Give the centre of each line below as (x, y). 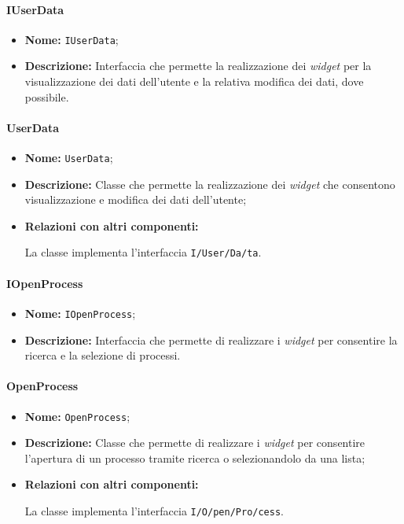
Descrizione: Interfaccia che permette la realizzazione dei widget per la (198, 66)
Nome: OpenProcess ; (77, 416)
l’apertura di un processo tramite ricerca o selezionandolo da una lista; (195, 458)
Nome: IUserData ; (72, 39)
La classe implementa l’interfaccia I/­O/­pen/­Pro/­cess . (154, 511)
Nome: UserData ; (69, 158)
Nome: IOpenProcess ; (80, 313)
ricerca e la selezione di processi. (103, 355)
